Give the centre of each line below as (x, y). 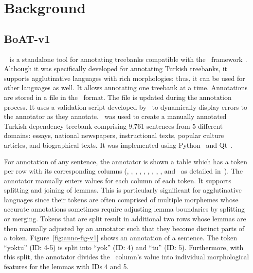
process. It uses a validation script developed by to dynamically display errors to (126, 107)
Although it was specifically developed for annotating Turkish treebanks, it (116, 68)
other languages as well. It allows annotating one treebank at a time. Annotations (126, 88)
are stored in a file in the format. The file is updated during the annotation (118, 97)
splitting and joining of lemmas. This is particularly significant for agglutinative (123, 190)
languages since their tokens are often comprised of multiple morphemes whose (121, 199)
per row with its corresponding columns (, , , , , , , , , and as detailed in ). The (123, 171)
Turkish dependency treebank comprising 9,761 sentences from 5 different (113, 126)
